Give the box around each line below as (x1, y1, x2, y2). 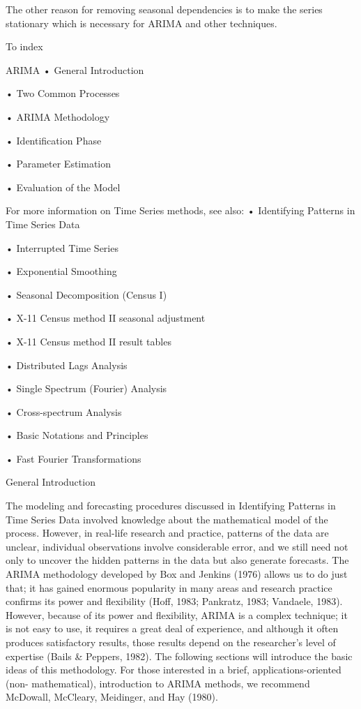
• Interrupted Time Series (6, 240, 118, 255)
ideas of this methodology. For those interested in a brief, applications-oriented (6, 662, 341, 677)
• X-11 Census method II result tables (6, 334, 171, 348)
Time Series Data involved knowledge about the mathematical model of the (6, 512, 328, 526)
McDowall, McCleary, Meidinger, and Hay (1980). (6, 689, 218, 704)
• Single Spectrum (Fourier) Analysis (6, 381, 167, 396)
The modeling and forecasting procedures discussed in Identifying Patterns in (6, 498, 336, 513)
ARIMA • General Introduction (6, 62, 144, 77)
